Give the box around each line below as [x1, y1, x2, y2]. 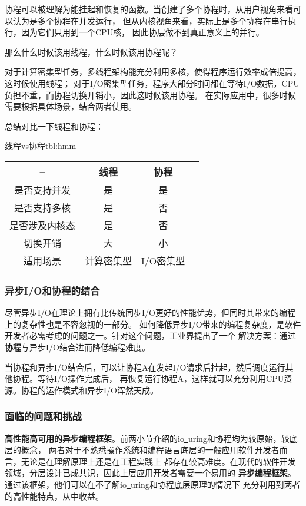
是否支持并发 [14, 183, 71, 197]
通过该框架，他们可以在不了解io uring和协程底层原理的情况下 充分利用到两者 [5, 478, 301, 490]
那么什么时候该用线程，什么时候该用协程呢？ [5, 45, 178, 58]
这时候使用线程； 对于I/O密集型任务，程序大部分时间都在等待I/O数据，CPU [5, 77, 300, 89]
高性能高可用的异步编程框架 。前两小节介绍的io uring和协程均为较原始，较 [5, 432, 290, 444]
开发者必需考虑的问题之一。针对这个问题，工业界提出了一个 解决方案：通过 [5, 329, 296, 342]
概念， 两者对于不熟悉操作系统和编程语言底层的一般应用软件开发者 [21, 444, 280, 456]
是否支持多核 [14, 200, 71, 214]
